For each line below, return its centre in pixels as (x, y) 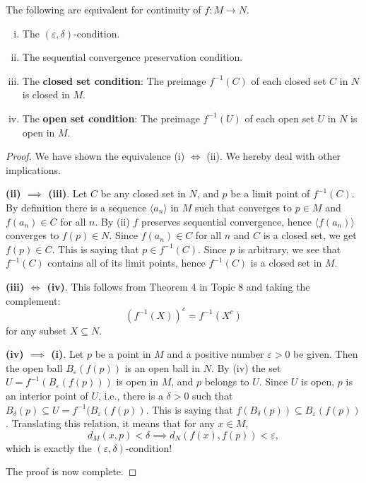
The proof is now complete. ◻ (71, 471)
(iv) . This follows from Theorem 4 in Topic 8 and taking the (178, 286)
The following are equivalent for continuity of (104, 9)
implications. (33, 169)
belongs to (227, 382)
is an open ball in (162, 367)
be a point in (123, 354)
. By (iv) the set (246, 367)
